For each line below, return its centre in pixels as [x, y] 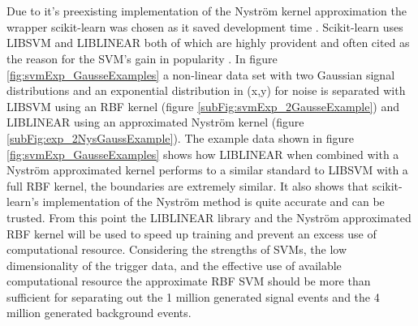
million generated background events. [99, 313]
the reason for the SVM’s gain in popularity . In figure [142, 58]
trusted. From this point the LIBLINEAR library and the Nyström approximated [209, 217]
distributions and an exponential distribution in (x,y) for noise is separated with [206, 90]
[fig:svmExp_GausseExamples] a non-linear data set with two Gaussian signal [201, 74]
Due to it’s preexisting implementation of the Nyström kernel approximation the [207, 11]
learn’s [23, 202]
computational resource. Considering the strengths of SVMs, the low [177, 249]
